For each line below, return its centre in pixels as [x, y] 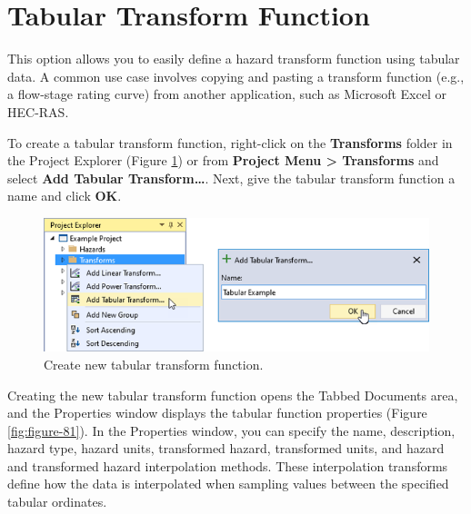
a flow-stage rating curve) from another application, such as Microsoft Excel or [227, 94]
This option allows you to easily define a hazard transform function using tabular [234, 59]
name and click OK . [65, 196]
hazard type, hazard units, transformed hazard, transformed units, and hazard [226, 448]
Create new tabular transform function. [154, 364]
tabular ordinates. [57, 502]
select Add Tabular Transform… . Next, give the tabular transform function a [231, 178]
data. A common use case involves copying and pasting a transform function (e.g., [236, 76]
